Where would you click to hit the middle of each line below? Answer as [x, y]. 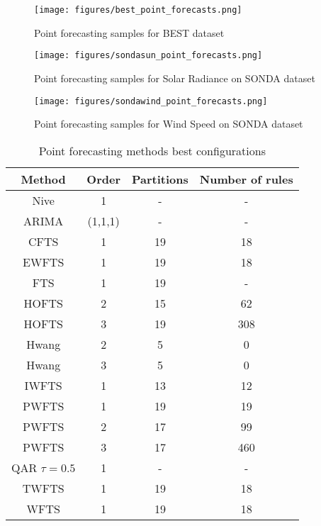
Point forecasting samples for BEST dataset [129, 32]
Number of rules [246, 179]
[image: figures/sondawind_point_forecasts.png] [151, 101]
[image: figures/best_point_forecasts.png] [138, 10]
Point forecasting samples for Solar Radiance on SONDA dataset [175, 78]
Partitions [160, 179]
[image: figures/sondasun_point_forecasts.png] [148, 56]
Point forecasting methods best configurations [152, 150]
